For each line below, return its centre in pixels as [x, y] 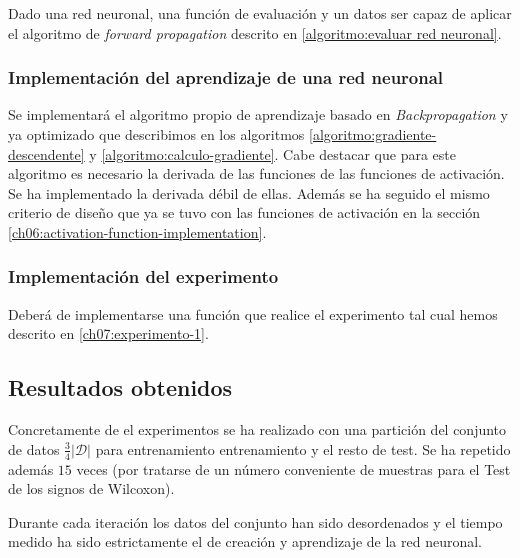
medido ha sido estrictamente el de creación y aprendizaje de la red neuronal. [245, 541]
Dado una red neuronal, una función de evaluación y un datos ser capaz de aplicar [260, 13]
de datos [34, 448]
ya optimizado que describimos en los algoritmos [156, 134]
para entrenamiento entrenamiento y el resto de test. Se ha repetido [303, 448]
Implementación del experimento [143, 276]
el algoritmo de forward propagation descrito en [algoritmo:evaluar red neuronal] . [255, 32]
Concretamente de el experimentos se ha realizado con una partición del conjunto [257, 429]
